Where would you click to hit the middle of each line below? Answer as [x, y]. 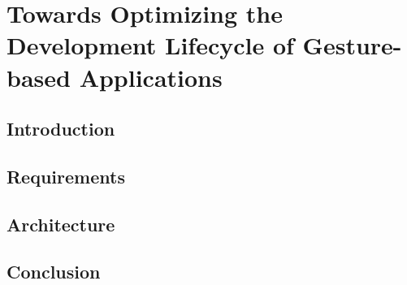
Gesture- [352, 45]
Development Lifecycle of [150, 45]
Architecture [61, 224]
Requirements [66, 176]
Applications [151, 77]
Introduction [61, 129]
